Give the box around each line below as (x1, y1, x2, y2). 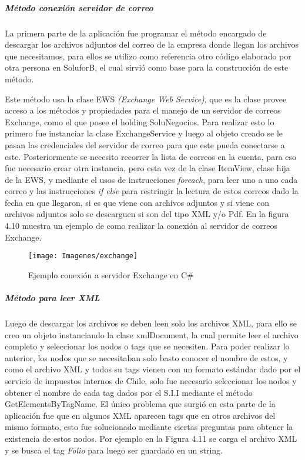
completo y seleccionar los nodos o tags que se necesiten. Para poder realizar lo (5, 340, 290, 352)
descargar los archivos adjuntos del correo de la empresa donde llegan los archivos (5, 38, 299, 51)
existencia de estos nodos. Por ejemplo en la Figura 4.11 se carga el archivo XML (5, 432, 297, 444)
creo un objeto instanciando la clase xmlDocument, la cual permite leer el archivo (5, 328, 299, 341)
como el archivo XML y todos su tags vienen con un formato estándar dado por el (5, 363, 301, 375)
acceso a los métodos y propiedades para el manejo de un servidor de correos (5, 104, 281, 116)
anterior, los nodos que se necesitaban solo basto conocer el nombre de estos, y (5, 351, 288, 364)
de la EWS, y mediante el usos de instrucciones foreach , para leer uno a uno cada (5, 173, 298, 185)
